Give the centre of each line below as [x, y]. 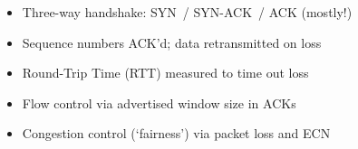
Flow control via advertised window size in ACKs [159, 102]
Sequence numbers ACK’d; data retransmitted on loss [172, 42]
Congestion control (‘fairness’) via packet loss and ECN [176, 133]
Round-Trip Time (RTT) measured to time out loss [165, 73]
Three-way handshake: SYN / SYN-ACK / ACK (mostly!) [187, 12]
